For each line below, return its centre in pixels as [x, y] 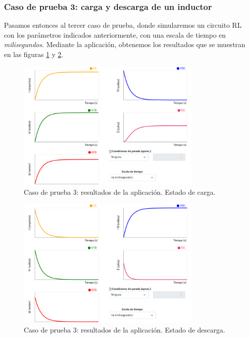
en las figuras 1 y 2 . [34, 54]
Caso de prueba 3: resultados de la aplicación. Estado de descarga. [124, 329]
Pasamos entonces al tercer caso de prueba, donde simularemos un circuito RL [123, 25]
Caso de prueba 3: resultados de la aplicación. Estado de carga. [120, 192]
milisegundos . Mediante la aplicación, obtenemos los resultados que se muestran [125, 44]
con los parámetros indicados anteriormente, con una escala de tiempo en [115, 34]
